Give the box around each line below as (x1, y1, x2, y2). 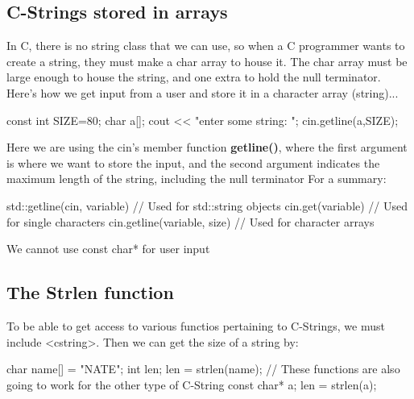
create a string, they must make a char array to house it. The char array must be (6, 52, 408, 69)
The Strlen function (6, 280, 174, 305)
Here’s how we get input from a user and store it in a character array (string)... (6, 84, 399, 101)
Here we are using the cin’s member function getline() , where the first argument (6, 139, 408, 156)
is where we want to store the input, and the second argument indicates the (6, 154, 380, 171)
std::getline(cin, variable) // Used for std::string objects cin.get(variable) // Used (6, 197, 408, 214)
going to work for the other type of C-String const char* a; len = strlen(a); (6, 376, 377, 393)
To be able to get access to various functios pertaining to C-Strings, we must (6, 317, 385, 334)
